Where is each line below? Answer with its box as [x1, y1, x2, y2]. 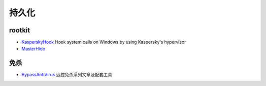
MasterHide [21, 46, 45, 52]
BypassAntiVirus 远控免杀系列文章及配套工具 [21, 72, 113, 78]
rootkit [9, 26, 31, 34]
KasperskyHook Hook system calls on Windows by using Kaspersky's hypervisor [21, 39, 186, 45]
